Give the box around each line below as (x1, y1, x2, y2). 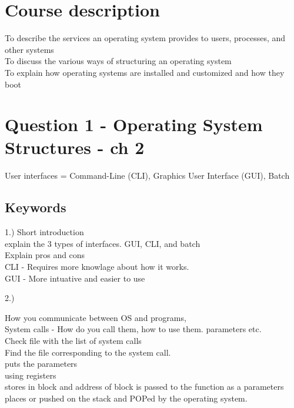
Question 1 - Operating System (5, 112, 263, 136)
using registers (5, 369, 56, 381)
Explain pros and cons (5, 249, 85, 261)
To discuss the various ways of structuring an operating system (5, 55, 232, 67)
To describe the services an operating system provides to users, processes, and (5, 32, 286, 44)
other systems (5, 43, 54, 55)
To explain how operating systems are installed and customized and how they (5, 66, 285, 78)
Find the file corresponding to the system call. (5, 346, 171, 358)
